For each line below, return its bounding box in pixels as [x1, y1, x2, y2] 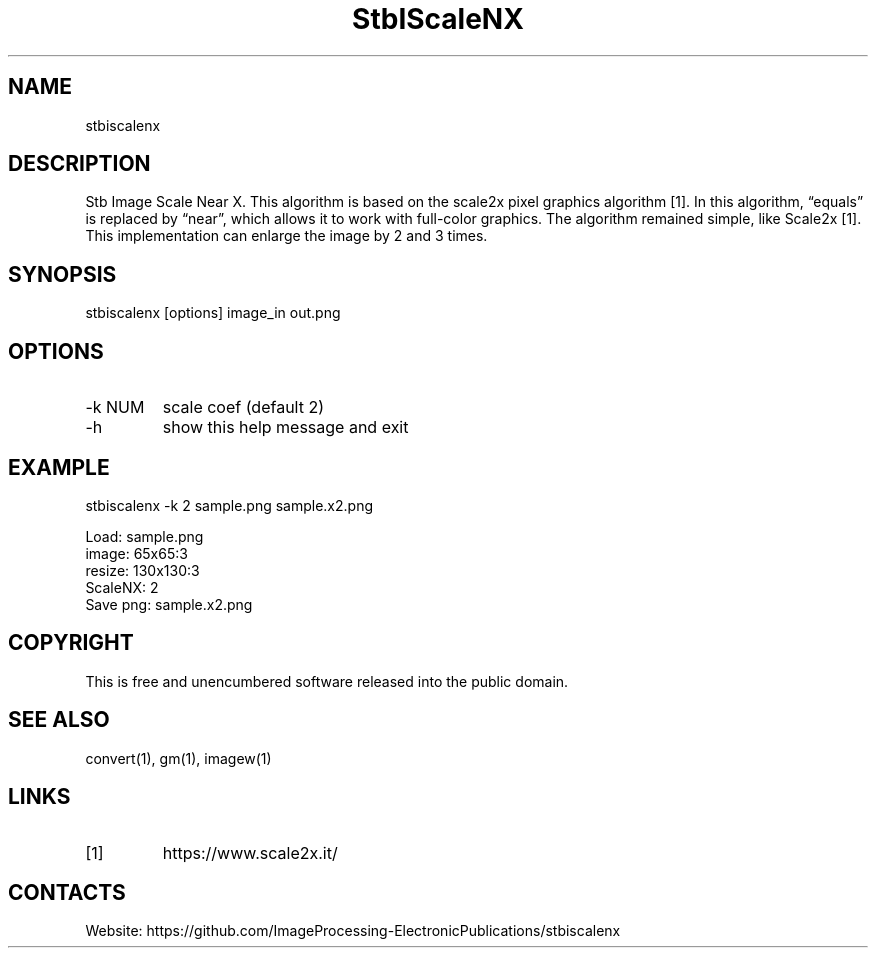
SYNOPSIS [8, 261, 117, 287]
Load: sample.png [85, 527, 204, 545]
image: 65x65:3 [85, 544, 188, 562]
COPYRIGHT [8, 630, 134, 656]
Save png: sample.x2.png [85, 595, 253, 613]
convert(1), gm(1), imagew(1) [85, 749, 272, 767]
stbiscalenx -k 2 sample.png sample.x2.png [85, 496, 374, 514]
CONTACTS [8, 879, 126, 905]
